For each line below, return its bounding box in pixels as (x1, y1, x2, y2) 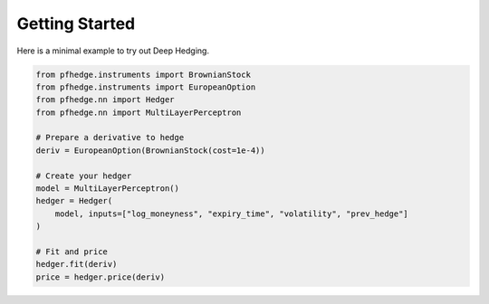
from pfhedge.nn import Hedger (35, 95, 176, 105)
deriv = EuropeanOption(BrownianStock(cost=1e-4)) (35, 145, 266, 156)
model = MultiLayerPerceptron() (35, 184, 180, 194)
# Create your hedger (35, 170, 132, 181)
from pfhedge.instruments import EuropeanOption (35, 81, 256, 92)
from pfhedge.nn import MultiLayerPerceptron (35, 107, 242, 118)
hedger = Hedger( (35, 195, 113, 206)
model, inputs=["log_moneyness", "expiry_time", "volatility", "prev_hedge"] (54, 208, 409, 219)
